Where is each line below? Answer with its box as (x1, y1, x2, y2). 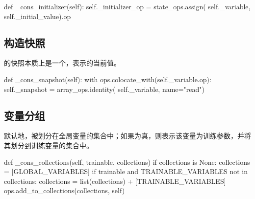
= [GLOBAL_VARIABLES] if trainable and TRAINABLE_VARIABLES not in (4, 166, 248, 177)
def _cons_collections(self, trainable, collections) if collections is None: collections (4, 156, 250, 167)
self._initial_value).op (4, 11, 71, 21)
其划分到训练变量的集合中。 (4, 140, 93, 150)
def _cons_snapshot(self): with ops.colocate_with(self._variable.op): (4, 74, 211, 84)
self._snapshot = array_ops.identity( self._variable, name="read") (4, 84, 204, 94)
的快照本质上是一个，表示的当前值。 (4, 58, 121, 68)
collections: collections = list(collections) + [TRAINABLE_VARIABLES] (4, 176, 226, 186)
